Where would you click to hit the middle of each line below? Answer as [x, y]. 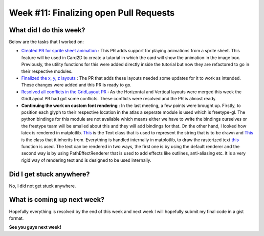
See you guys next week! [35, 227]
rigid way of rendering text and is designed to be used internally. [86, 160]
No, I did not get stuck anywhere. [43, 186]
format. [16, 218]
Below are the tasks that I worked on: [46, 42]
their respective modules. [47, 71]
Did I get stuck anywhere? [49, 174]
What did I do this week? [47, 30]
